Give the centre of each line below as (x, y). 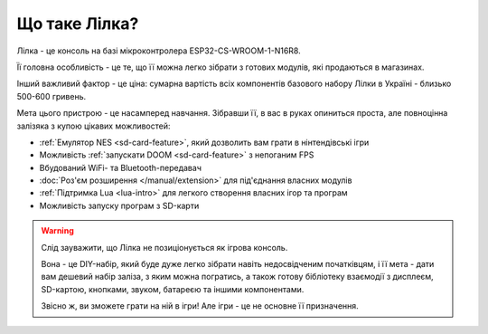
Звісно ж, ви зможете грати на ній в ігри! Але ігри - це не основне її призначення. (200, 306)
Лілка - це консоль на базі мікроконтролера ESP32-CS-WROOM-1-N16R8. (159, 51)
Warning (57, 231)
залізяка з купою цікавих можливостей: (94, 126)
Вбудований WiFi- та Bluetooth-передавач (121, 167)
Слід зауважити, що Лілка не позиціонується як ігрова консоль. (164, 247)
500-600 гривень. (52, 96)
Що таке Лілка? (78, 24)
